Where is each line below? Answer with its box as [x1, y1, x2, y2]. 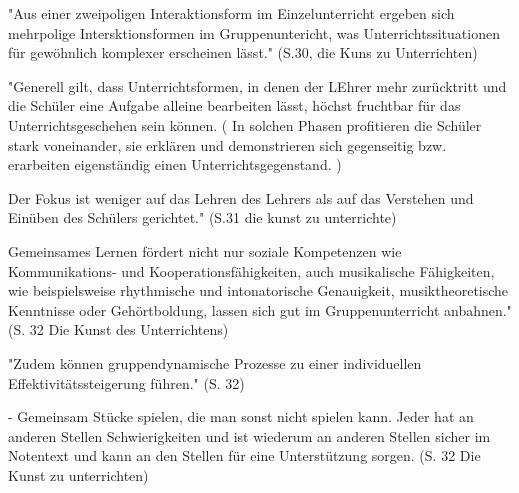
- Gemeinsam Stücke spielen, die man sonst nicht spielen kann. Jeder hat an [8, 406, 474, 427]
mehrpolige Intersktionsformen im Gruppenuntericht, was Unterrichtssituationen [8, 22, 500, 43]
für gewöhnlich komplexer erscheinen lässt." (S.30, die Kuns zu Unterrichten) [8, 42, 478, 63]
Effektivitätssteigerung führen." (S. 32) [8, 372, 245, 393]
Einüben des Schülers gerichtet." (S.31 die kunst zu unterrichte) [8, 207, 397, 228]
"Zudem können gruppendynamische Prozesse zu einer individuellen [8, 352, 422, 373]
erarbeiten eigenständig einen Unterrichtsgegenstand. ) [8, 154, 342, 175]
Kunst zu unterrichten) [8, 464, 149, 485]
